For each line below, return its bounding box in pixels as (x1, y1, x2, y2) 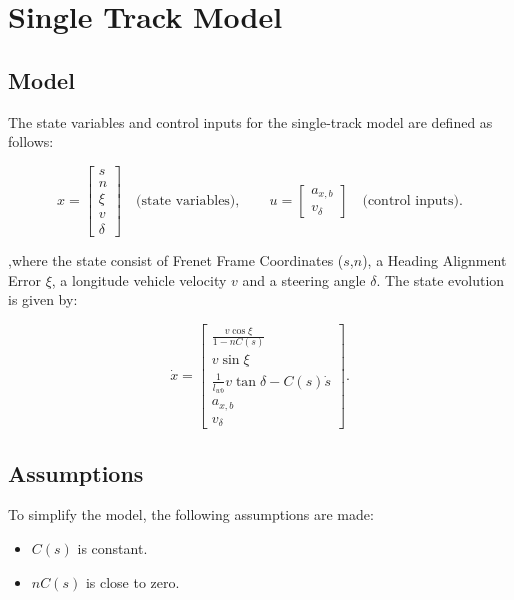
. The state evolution (376, 269, 505, 290)
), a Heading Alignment (362, 249, 507, 270)
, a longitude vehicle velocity (51, 269, 227, 290)
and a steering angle (242, 269, 366, 290)
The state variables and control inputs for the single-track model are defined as (8, 111, 493, 132)
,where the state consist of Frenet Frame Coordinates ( (8, 249, 344, 270)
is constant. (77, 537, 148, 558)
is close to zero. (85, 571, 180, 592)
